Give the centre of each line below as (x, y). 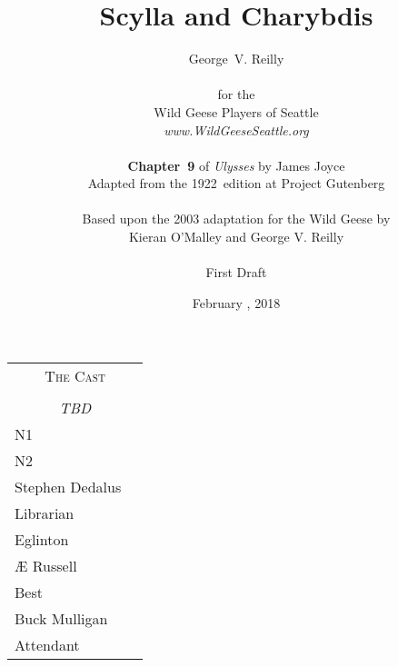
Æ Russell (46, 566)
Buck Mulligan (61, 619)
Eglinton (42, 540)
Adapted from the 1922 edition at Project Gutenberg (236, 183)
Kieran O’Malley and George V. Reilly (236, 237)
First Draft (236, 272)
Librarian (45, 513)
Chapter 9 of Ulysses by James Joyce (236, 165)
